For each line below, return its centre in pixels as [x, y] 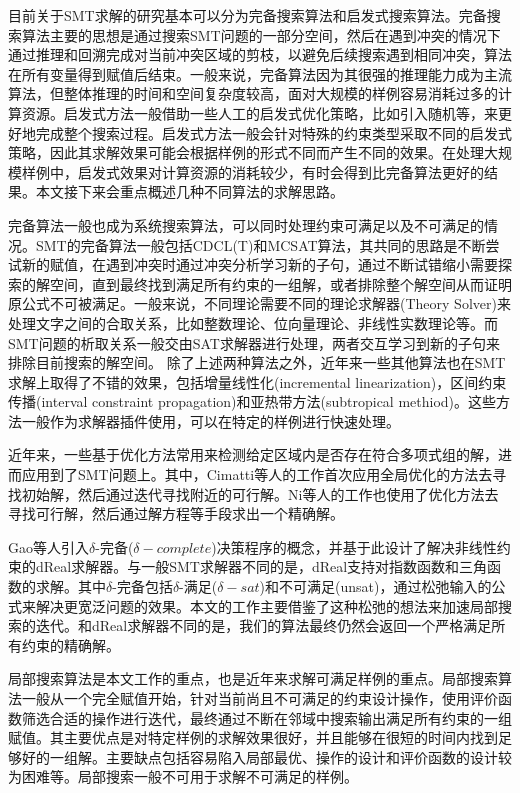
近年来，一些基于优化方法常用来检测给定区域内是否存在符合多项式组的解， [253, 454]
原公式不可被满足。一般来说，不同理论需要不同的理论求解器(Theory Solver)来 [259, 303]
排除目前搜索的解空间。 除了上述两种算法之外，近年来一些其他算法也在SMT [257, 362]
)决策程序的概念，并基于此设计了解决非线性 [354, 546]
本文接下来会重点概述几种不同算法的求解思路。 [189, 191]
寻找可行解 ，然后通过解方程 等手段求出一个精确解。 [176, 513]
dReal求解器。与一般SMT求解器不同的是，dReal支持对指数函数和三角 [261, 566]
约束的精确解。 [70, 644]
